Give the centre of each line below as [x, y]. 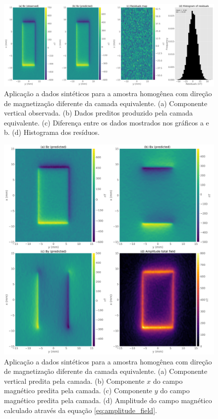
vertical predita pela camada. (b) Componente [74, 381]
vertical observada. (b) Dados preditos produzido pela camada [98, 113]
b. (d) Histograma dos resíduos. [52, 132]
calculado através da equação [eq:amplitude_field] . [81, 410]
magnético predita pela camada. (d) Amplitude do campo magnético [108, 400]
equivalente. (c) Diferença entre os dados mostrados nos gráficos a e [107, 122]
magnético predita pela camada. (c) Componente [78, 390]
